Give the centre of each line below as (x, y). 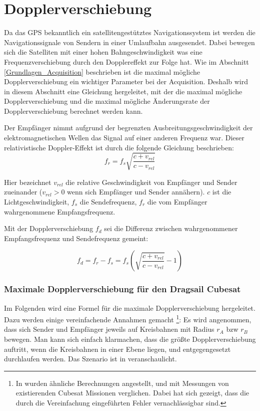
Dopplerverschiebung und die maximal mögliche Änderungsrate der (107, 101)
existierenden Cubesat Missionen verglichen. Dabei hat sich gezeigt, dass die (132, 393)
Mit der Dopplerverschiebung (49, 228)
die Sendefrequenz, (108, 201)
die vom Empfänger (177, 201)
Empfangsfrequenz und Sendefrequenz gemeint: (76, 238)
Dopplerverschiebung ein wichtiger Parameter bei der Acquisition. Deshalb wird (126, 81)
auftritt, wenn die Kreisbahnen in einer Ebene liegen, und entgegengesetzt (117, 349)
